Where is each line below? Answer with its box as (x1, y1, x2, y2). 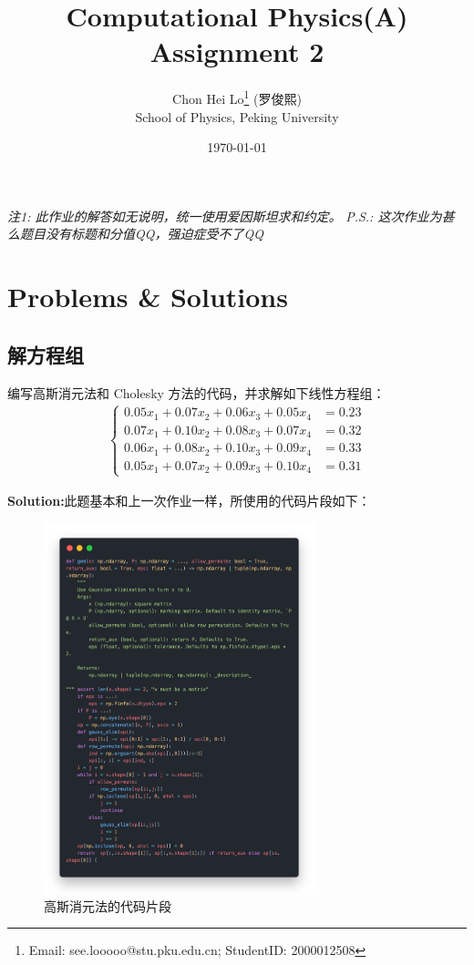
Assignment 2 (149, 33, 325, 70)
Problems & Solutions (7, 278, 288, 315)
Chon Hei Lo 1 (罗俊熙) (172, 87, 302, 108)
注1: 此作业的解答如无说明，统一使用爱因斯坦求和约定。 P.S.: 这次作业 (7, 206, 429, 225)
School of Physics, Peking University (135, 107, 339, 126)
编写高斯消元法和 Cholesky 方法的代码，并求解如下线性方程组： (7, 383, 386, 402)
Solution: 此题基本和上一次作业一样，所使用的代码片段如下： (7, 490, 371, 509)
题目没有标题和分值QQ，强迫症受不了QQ (19, 224, 263, 243)
